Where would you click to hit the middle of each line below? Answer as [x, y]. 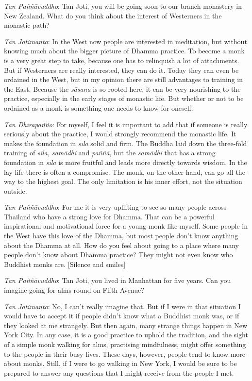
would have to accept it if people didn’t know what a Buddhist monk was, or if [122, 316]
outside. [16, 190]
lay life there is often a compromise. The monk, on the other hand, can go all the [125, 172]
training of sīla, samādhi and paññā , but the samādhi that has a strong [110, 153]
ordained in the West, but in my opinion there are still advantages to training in [123, 79]
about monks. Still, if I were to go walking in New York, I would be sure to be [120, 363]
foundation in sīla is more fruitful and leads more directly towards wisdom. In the [126, 162]
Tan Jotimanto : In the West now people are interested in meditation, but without [126, 41]
